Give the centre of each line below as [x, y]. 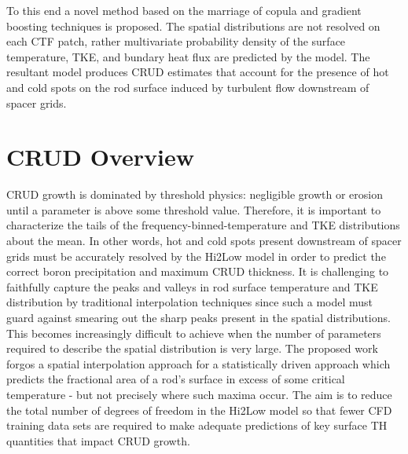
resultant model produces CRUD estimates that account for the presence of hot [198, 72]
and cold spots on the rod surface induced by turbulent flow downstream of [188, 87]
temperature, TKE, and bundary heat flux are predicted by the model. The [188, 56]
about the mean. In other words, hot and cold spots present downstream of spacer [204, 241]
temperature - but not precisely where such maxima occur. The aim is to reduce [199, 394]
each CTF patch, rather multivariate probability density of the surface [176, 41]
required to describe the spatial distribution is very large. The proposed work [192, 348]
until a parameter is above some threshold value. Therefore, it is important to [194, 209]
